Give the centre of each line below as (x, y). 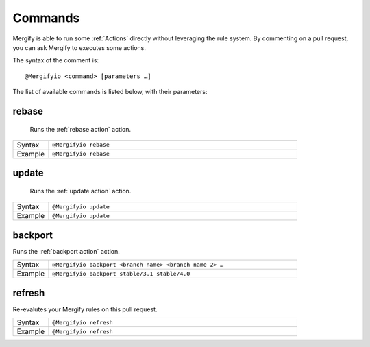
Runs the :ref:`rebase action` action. (81, 129)
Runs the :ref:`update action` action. (81, 191)
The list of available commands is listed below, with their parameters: (110, 92)
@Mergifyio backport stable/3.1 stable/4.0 (121, 273)
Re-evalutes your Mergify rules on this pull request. (85, 309)
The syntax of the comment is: (56, 60)
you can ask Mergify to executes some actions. (79, 47)
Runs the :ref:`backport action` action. (66, 251)
